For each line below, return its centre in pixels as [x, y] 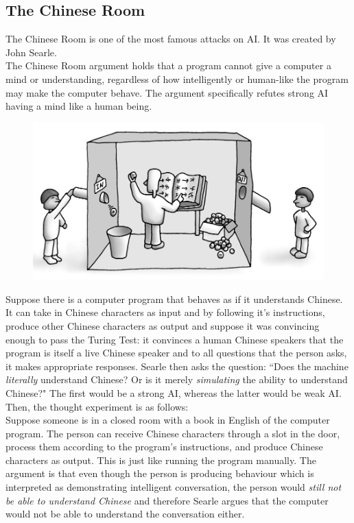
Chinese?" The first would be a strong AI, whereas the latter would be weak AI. [174, 392]
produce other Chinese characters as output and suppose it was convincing [163, 325]
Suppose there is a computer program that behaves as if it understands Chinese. [174, 299]
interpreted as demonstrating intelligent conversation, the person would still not [174, 487]
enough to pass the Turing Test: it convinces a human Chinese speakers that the [175, 339]
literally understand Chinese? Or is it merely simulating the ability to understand [177, 379]
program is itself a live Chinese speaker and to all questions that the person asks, [176, 353]
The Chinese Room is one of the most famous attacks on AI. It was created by [171, 39]
